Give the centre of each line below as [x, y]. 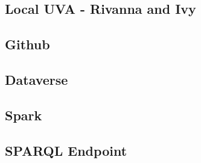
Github [27, 44]
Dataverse [37, 79]
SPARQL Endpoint [66, 150]
